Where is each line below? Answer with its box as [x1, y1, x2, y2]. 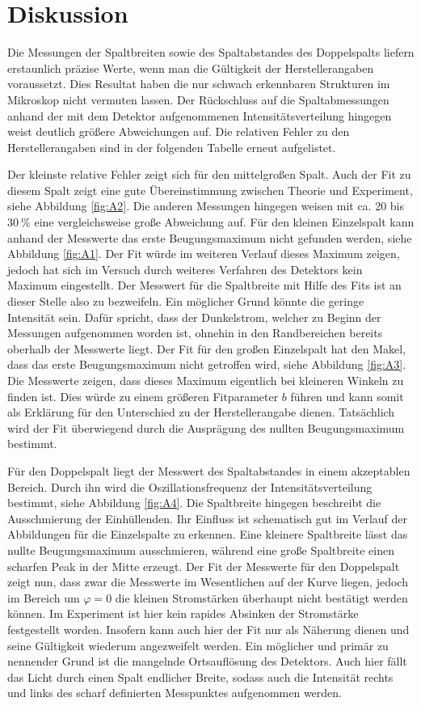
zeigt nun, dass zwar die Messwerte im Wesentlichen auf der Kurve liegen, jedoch [7, 573, 408, 590]
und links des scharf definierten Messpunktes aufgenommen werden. [7, 684, 342, 701]
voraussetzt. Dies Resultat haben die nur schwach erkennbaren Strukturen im [7, 75, 390, 92]
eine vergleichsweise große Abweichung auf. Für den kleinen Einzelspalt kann [34, 213, 415, 230]
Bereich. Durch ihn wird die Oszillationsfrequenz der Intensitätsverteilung [7, 478, 373, 495]
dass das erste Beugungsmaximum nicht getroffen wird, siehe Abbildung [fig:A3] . [7, 356, 406, 373]
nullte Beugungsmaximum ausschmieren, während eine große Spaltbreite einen [7, 541, 394, 558]
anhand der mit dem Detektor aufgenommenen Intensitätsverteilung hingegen [7, 107, 392, 124]
